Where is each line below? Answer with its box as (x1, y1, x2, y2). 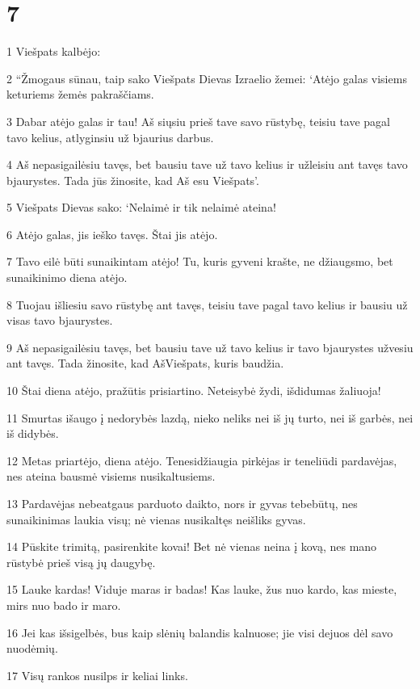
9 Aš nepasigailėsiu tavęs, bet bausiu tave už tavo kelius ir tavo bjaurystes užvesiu (6, 338, 414, 355)
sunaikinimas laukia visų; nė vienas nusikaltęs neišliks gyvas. (6, 510, 306, 527)
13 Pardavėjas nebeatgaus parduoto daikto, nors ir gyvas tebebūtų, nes (6, 495, 358, 511)
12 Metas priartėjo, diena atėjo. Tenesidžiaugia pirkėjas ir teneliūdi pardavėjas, (6, 452, 397, 468)
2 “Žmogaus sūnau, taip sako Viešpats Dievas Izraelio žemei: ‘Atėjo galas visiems (6, 69, 407, 86)
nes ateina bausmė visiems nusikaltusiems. (6, 468, 216, 485)
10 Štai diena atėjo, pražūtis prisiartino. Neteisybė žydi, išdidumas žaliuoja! (6, 382, 381, 399)
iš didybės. (6, 425, 59, 442)
